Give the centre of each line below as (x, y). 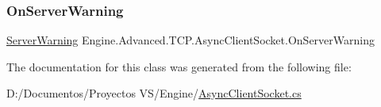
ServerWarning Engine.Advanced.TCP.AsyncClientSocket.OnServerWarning (190, 40)
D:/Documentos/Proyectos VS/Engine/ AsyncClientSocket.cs (154, 93)
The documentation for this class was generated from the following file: (179, 66)
